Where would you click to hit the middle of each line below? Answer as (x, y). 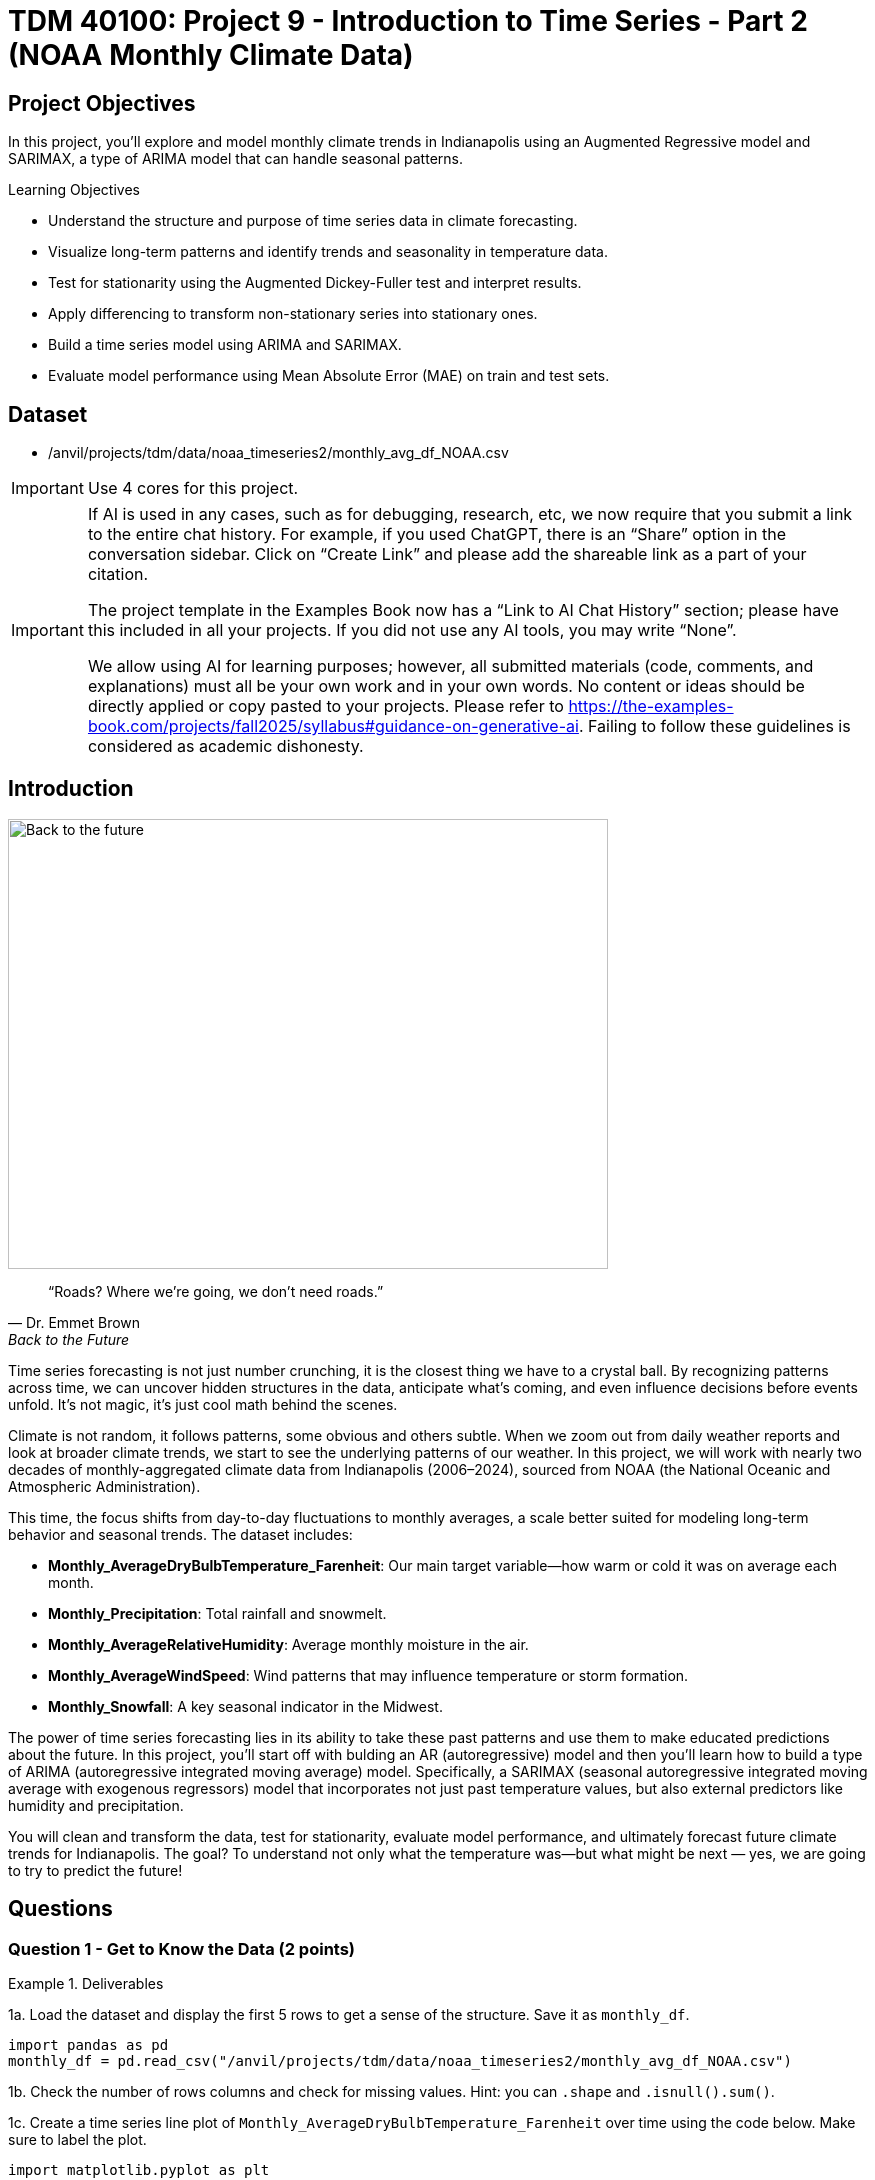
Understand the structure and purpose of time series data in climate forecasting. (313, 221)
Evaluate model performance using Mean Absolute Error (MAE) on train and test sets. (329, 376)
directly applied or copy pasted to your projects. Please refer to (325, 706)
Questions (60, 1909)
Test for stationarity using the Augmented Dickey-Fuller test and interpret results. (315, 283)
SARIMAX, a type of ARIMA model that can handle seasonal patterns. (235, 159)
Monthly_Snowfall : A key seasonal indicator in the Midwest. (245, 1706)
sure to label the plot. (77, 2140)
